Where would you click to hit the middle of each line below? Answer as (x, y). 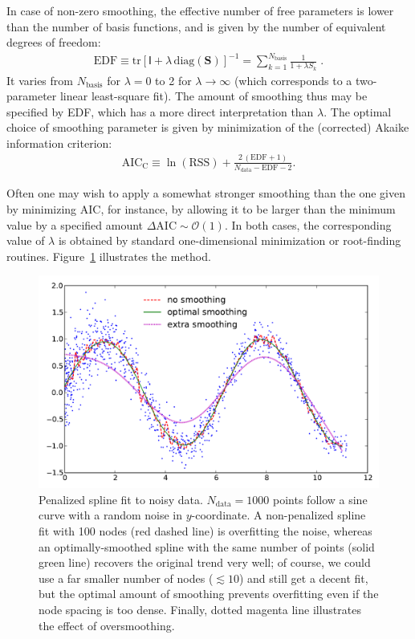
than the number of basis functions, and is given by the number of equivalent (196, 26)
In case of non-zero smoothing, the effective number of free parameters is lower (200, 10)
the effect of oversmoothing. (107, 625)
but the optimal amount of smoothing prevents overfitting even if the (209, 594)
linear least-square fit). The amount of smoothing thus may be (214, 96)
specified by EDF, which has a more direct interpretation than (160, 111)
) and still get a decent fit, (303, 578)
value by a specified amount (75, 224)
